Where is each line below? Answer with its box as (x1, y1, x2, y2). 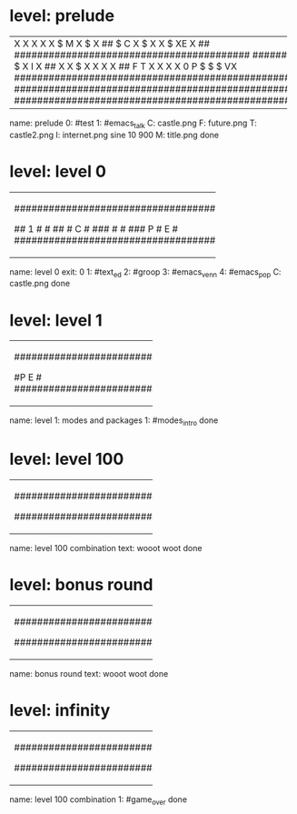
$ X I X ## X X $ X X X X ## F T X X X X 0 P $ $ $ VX (14, 60, 238, 73)
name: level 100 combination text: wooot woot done (9, 543, 203, 554)
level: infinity (9, 700, 111, 721)
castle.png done (9, 278, 71, 289)
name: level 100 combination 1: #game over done (9, 794, 188, 807)
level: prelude (9, 5, 115, 26)
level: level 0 (9, 161, 107, 182)
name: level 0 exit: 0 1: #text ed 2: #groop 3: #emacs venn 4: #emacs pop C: (9, 266, 282, 279)
